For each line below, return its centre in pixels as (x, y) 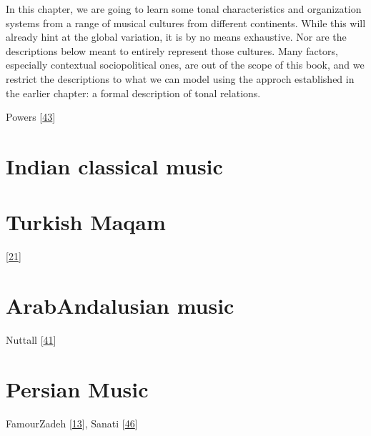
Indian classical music (114, 165)
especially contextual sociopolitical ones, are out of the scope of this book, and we (185, 65)
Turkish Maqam (86, 222)
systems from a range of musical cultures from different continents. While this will (186, 23)
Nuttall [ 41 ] (31, 339)
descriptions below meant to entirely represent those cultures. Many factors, (172, 50)
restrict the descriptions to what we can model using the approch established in (180, 78)
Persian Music (77, 388)
